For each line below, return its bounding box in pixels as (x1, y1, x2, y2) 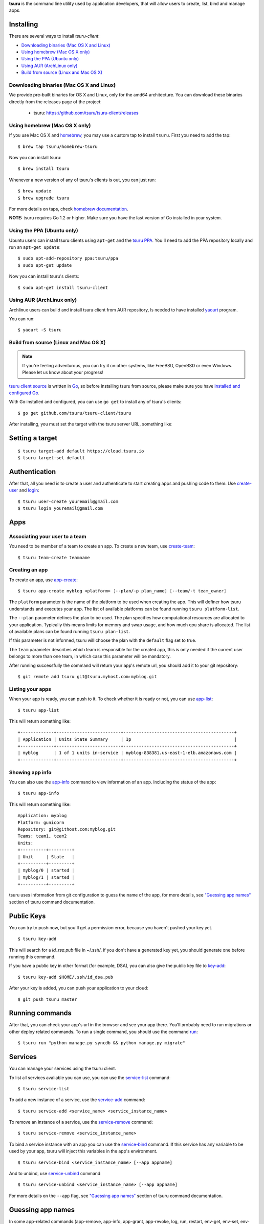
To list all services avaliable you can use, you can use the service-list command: (9, 1075, 171, 1081)
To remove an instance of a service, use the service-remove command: (9, 1119, 153, 1125)
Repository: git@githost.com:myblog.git (18, 826, 116, 832)
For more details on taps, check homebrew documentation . (9, 206, 128, 212)
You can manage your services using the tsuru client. (9, 1065, 116, 1072)
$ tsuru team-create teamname (18, 555, 90, 560)
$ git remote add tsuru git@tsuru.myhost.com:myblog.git (18, 674, 157, 679)
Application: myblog (18, 813, 67, 819)
